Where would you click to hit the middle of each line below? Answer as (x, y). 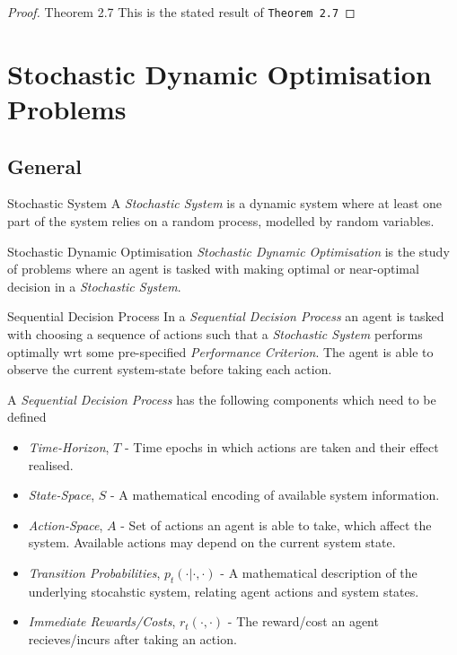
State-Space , (62, 495)
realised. (51, 464)
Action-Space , (66, 524)
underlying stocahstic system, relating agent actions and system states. (224, 591)
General (44, 166)
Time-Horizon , (69, 446)
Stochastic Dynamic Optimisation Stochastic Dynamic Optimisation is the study (228, 251)
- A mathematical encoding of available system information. (275, 495)
